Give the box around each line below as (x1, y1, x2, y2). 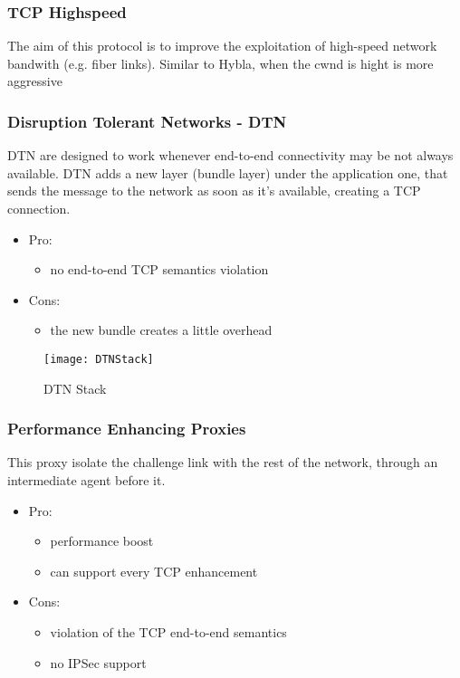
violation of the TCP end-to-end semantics (50, 623, 287, 641)
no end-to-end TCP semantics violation (50, 260, 269, 279)
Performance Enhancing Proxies (7, 417, 246, 440)
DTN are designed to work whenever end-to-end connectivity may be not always (7, 146, 454, 165)
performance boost (50, 531, 154, 550)
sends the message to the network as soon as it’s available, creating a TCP (7, 181, 421, 200)
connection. (7, 199, 71, 217)
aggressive (7, 72, 62, 91)
